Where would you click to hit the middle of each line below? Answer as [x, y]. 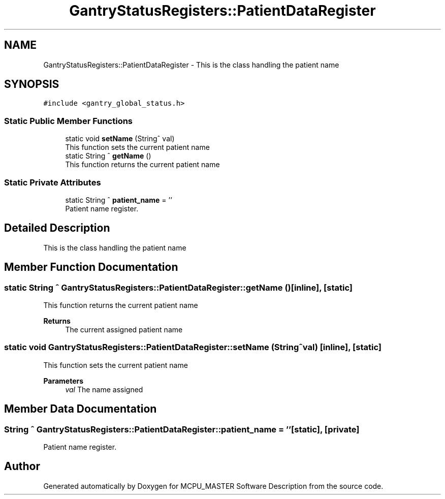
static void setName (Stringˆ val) [120, 139]
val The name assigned [104, 389]
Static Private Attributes [53, 182]
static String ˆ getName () [108, 156]
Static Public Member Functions [69, 121]
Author [22, 466]
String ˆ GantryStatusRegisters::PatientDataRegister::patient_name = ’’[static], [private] [182, 429]
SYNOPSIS [32, 84]
